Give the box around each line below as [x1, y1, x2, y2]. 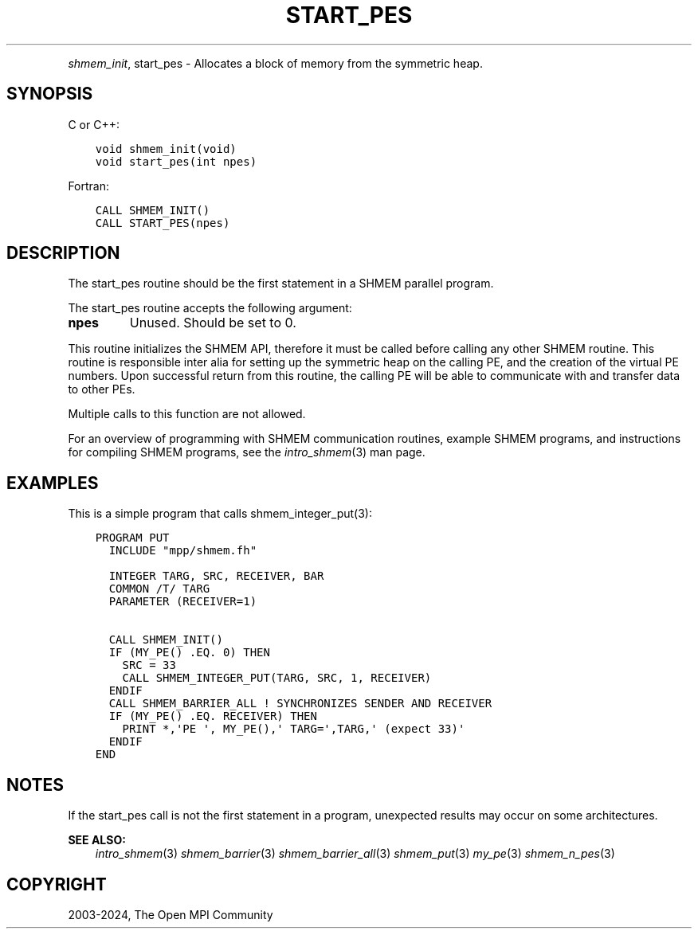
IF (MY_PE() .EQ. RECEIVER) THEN [108, 710, 317, 723]
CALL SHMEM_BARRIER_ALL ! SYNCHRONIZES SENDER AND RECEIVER [108, 697, 492, 710]
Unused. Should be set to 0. [129, 315, 296, 331]
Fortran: [68, 178, 110, 193]
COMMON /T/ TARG [108, 582, 210, 596]
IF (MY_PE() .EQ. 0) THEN [108, 646, 270, 659]
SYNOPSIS [6, 84, 93, 104]
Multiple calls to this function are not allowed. [68, 407, 306, 421]
